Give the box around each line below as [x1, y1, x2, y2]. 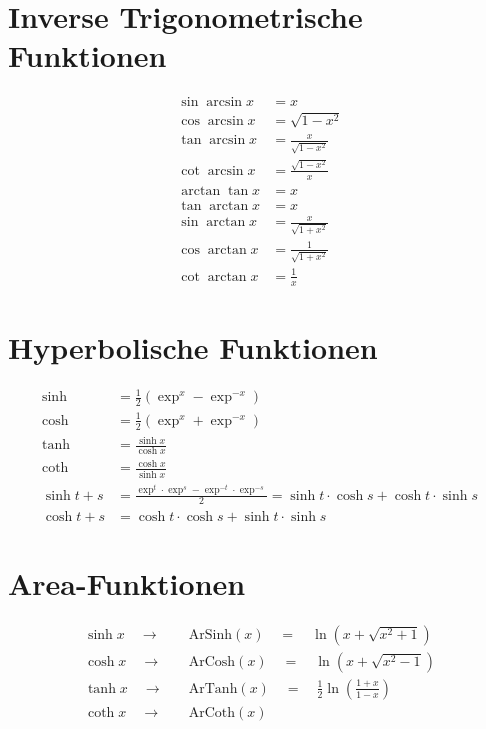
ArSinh [188, 627, 232, 642]
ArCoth [188, 705, 236, 720]
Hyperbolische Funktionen [8, 326, 378, 367]
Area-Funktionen [8, 562, 246, 603]
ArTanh [188, 681, 238, 696]
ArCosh [188, 654, 236, 669]
